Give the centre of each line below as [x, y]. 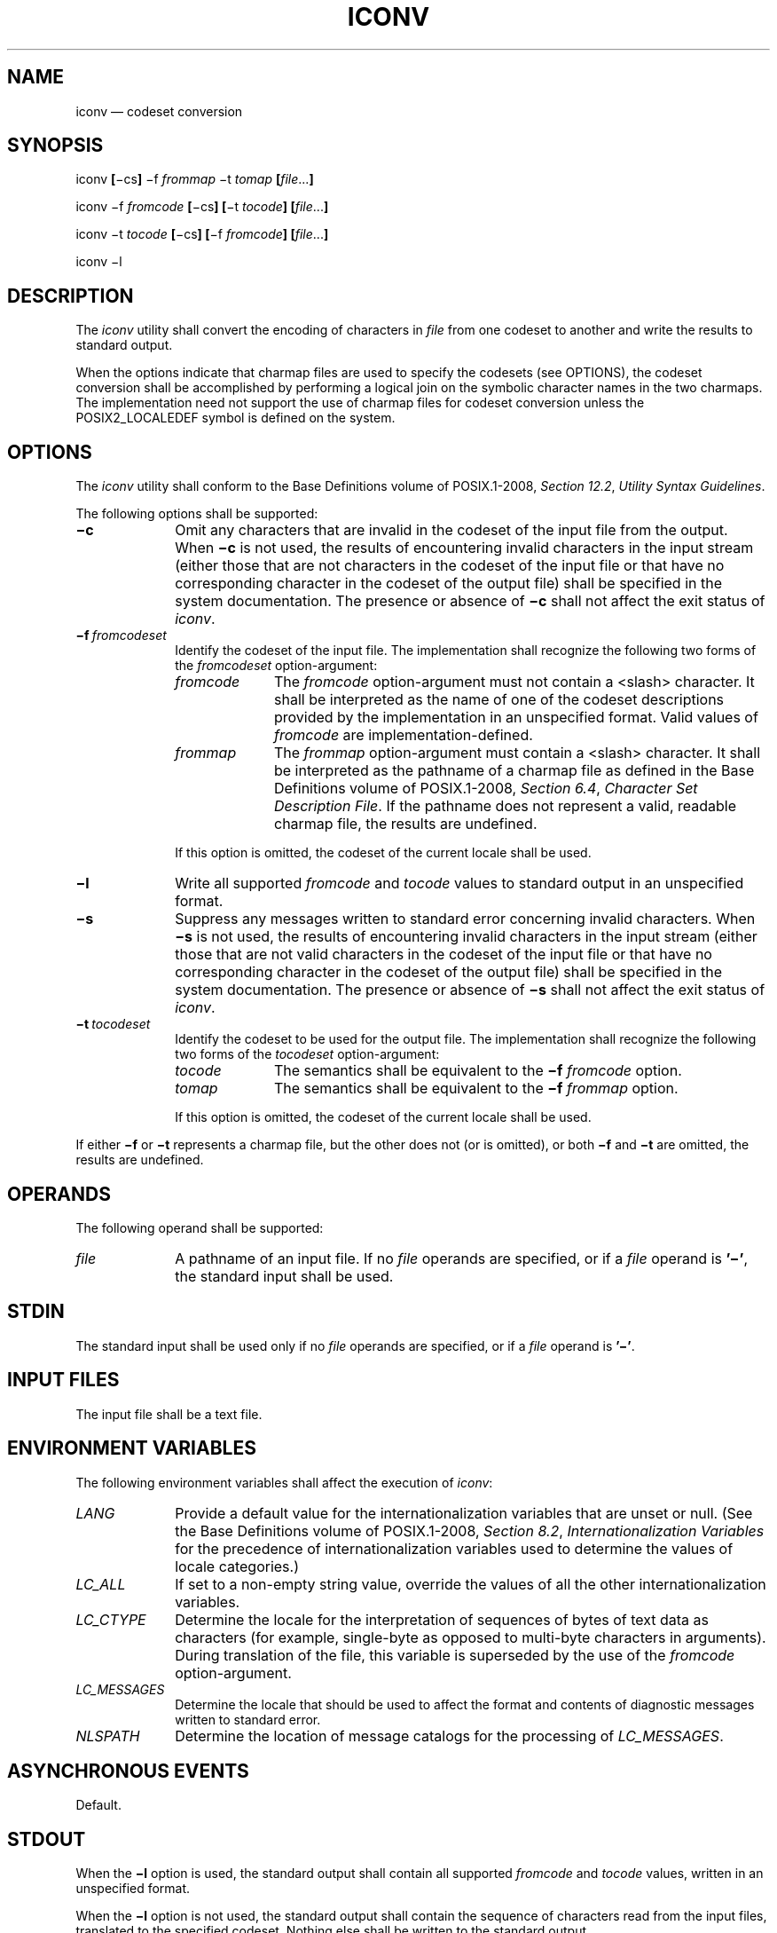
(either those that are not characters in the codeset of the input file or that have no [450, 566]
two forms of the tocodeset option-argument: [307, 1054]
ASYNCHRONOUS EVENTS [128, 1771]
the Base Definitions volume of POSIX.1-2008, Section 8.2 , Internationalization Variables [470, 1531]
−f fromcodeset [121, 635]
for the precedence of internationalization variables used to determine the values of [454, 1548]
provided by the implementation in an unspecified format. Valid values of [516, 718]
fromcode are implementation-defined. [403, 735]
